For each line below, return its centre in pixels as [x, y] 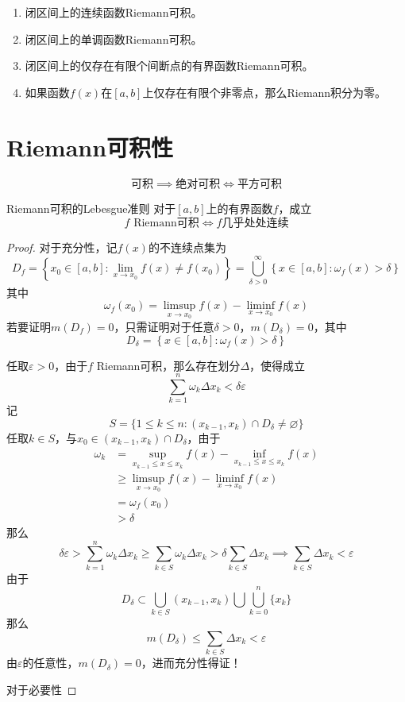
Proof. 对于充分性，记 [62, 247]
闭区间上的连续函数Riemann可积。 [114, 12]
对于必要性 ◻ [42, 689]
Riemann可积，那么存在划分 [168, 365]
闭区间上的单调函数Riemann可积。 [114, 39]
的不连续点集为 [187, 247]
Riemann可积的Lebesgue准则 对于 [91, 208]
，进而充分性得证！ [191, 663]
